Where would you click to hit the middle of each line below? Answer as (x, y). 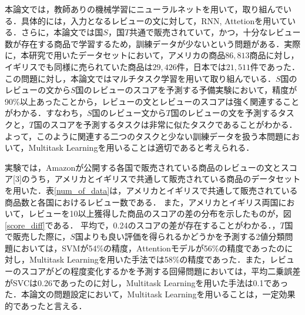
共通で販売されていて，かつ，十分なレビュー (215, 32)
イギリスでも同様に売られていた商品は (79, 66)
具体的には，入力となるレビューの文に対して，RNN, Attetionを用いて (154, 20)
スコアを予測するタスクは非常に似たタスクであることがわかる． (174, 124)
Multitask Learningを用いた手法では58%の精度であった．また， (150, 259)
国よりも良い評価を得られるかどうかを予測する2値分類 (180, 236)
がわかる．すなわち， (46, 113)
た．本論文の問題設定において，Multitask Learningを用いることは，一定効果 (150, 294)
